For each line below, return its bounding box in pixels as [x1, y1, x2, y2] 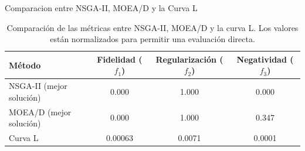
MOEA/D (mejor [9, 105, 72, 118]
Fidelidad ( [97, 53, 143, 65]
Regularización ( [155, 53, 223, 65]
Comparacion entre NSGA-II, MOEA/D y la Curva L [5, 2, 198, 13]
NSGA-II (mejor [9, 80, 67, 92]
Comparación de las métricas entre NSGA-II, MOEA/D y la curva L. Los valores [6, 21, 299, 33]
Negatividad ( [236, 53, 294, 65]
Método [9, 59, 41, 71]
